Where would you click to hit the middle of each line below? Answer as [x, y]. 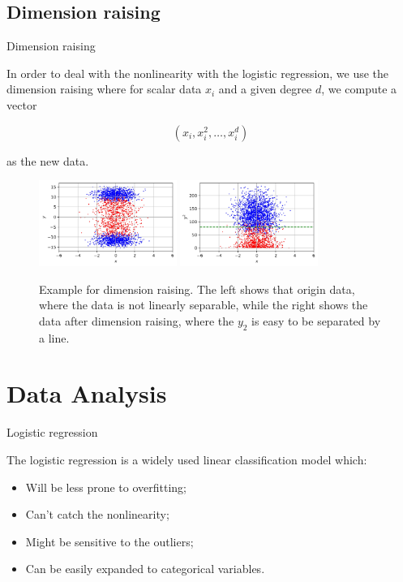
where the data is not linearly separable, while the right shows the [204, 305]
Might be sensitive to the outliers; [109, 541]
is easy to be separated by [316, 320]
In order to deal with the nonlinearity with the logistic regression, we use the [198, 73]
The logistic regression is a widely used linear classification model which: [187, 459]
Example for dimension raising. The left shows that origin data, [197, 289]
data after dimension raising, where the [137, 320]
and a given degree [265, 89]
